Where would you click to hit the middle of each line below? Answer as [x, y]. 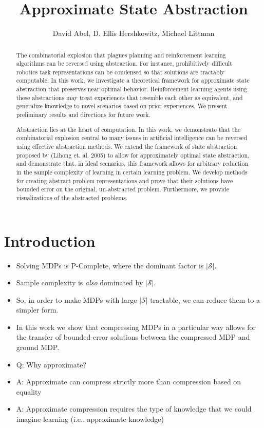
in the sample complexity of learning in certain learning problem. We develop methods [132, 172]
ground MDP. [38, 347]
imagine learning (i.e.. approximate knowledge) [90, 419]
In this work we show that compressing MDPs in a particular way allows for [136, 327]
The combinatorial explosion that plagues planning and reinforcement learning [121, 55]
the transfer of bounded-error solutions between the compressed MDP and [133, 337]
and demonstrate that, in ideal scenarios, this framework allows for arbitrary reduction [132, 163]
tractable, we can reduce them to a [205, 299]
